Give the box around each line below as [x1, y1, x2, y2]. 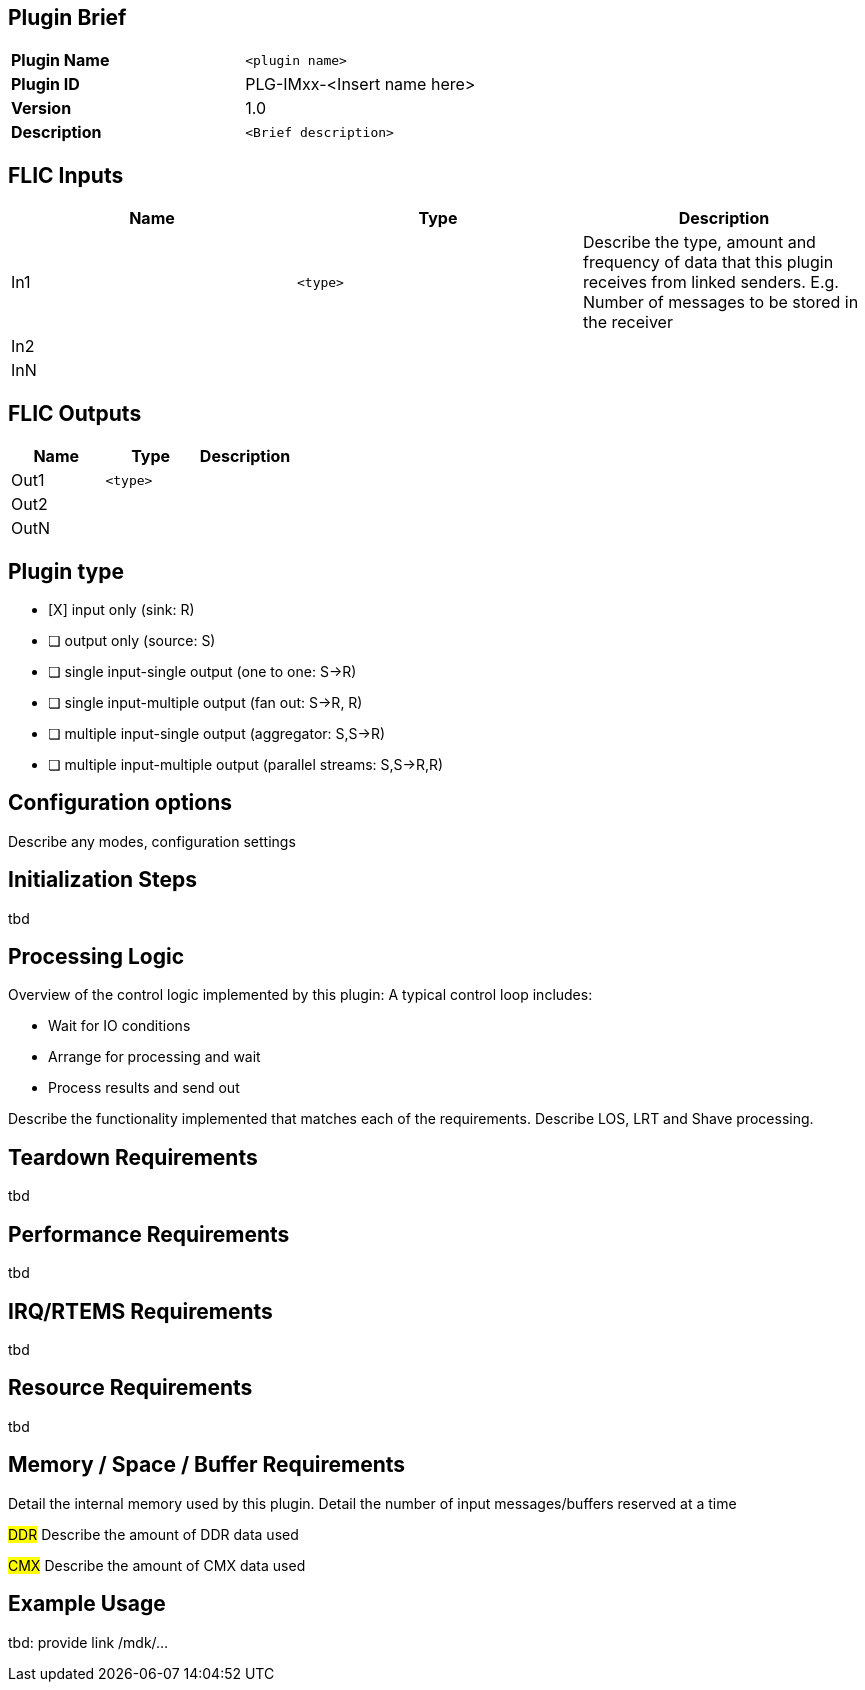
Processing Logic [8, 944, 184, 970]
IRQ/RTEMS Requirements [8, 1298, 273, 1324]
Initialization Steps [8, 867, 197, 893]
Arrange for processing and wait [48, 1048, 261, 1066]
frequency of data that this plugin [582, 252, 834, 273]
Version [11, 98, 72, 119]
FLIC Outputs [8, 400, 142, 426]
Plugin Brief [8, 5, 127, 30]
